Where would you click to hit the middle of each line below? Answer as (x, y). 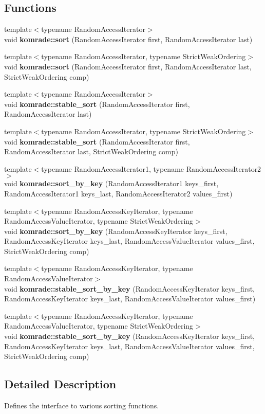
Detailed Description (60, 384)
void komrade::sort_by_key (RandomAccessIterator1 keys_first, (111, 183)
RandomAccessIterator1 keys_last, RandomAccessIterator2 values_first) (118, 193)
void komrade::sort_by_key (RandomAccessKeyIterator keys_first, (116, 231)
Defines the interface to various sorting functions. (82, 406)
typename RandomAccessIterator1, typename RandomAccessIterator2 (151, 168)
